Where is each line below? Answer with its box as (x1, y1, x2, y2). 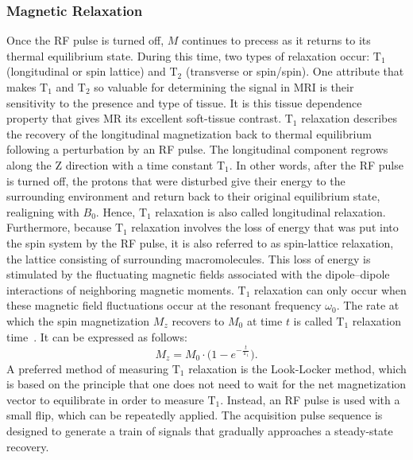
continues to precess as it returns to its (182, 32, 371, 49)
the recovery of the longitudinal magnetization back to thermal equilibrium (6, 125, 372, 142)
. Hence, (95, 203, 136, 220)
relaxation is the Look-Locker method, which (188, 360, 407, 376)
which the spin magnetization (6, 312, 150, 329)
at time (246, 312, 283, 329)
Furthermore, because (6, 219, 112, 236)
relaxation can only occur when (253, 281, 407, 298)
